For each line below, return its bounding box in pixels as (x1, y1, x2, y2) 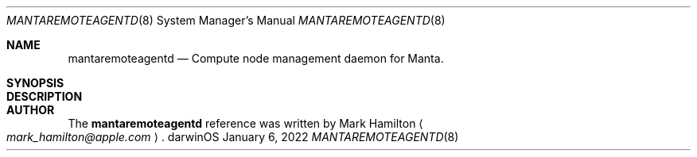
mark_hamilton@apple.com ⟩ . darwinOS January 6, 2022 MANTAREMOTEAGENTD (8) (6, 130, 459, 144)
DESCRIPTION (6, 90, 83, 103)
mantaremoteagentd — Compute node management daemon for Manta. (68, 52, 444, 65)
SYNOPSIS (6, 76, 64, 90)
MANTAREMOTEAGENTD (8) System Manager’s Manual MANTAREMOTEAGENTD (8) (6, 13, 446, 27)
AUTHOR (6, 103, 55, 117)
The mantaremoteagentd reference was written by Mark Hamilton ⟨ (68, 117, 423, 130)
